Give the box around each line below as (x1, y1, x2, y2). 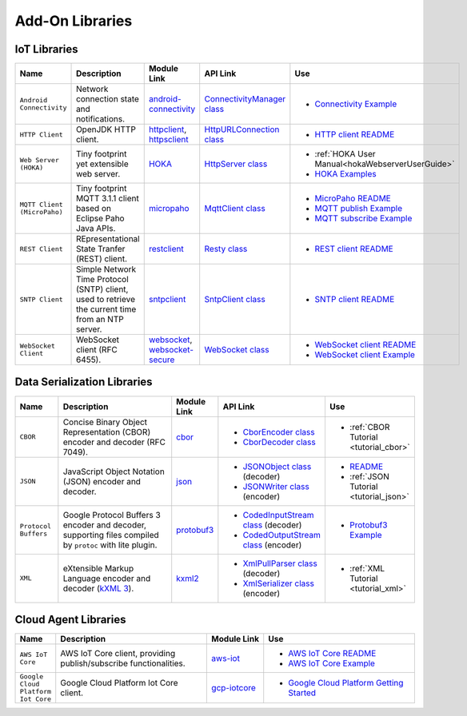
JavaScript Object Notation (62, 466, 166, 477)
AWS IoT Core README (288, 648, 377, 659)
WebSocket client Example (314, 349, 416, 360)
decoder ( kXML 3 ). (62, 583, 134, 594)
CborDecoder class (242, 436, 316, 447)
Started (288, 687, 316, 698)
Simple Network (76, 264, 137, 275)
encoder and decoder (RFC (62, 436, 166, 447)
